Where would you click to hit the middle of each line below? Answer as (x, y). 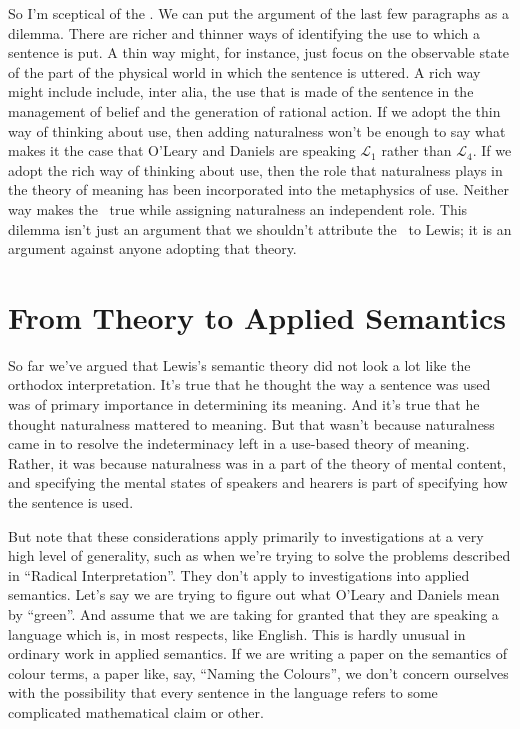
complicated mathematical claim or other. (136, 711)
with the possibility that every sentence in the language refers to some (223, 692)
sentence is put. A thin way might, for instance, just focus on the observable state (259, 52)
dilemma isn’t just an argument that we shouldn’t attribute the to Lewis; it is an (260, 228)
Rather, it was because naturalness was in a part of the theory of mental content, (257, 462)
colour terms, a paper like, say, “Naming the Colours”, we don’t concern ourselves (258, 672)
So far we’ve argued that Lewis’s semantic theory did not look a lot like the (239, 364)
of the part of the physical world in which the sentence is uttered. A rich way (244, 71)
